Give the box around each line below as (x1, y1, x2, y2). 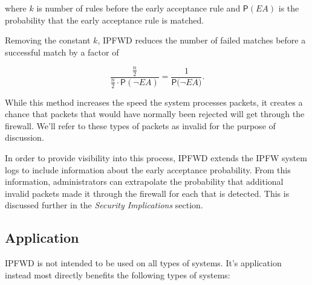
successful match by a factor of (5, 45, 119, 58)
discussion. (5, 131, 44, 144)
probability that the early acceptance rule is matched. (5, 13, 204, 26)
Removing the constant (5, 34, 91, 46)
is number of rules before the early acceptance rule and (36, 2, 241, 14)
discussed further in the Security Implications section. (5, 199, 203, 211)
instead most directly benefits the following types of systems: (5, 268, 230, 281)
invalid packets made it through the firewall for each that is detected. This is (5, 187, 290, 199)
